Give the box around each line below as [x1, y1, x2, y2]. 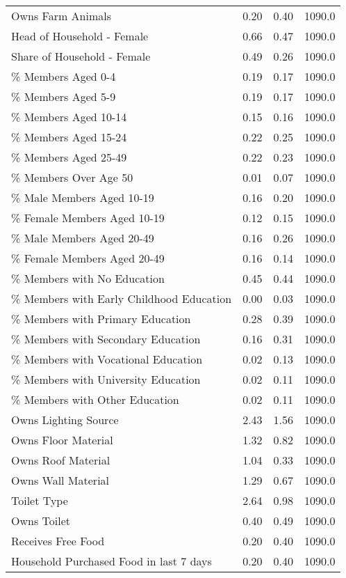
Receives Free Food [11, 533, 105, 549]
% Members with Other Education [11, 391, 179, 407]
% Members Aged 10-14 [11, 109, 127, 125]
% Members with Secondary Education [11, 331, 201, 347]
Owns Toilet [11, 513, 70, 529]
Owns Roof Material [11, 452, 110, 468]
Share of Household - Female [11, 48, 151, 64]
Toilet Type [11, 492, 68, 508]
